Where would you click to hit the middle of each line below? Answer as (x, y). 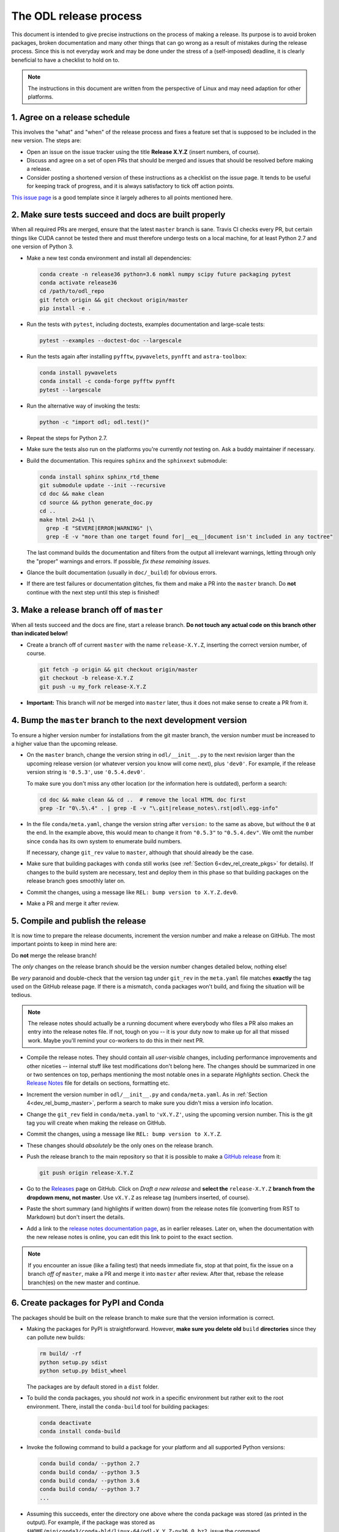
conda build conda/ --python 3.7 (90, 1489)
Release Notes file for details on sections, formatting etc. (98, 1083)
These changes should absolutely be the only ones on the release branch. (120, 1145)
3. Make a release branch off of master (87, 610)
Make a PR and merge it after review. (73, 903)
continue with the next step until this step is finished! (93, 592)
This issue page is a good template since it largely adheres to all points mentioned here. (122, 197)
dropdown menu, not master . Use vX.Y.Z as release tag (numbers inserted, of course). (138, 1197)
